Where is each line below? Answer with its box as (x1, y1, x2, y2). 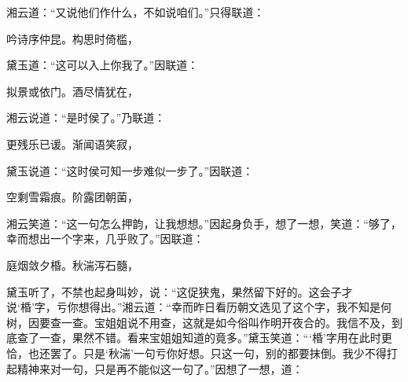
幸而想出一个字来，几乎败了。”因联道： (6, 230, 204, 247)
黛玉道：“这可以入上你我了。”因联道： (6, 57, 199, 73)
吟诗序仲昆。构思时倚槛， (6, 30, 138, 46)
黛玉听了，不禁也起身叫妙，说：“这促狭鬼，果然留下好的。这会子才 (6, 283, 353, 299)
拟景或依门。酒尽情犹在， (6, 83, 138, 99)
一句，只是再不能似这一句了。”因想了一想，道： (61, 360, 303, 376)
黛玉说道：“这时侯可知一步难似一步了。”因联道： (6, 162, 254, 178)
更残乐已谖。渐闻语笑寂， (6, 135, 138, 152)
